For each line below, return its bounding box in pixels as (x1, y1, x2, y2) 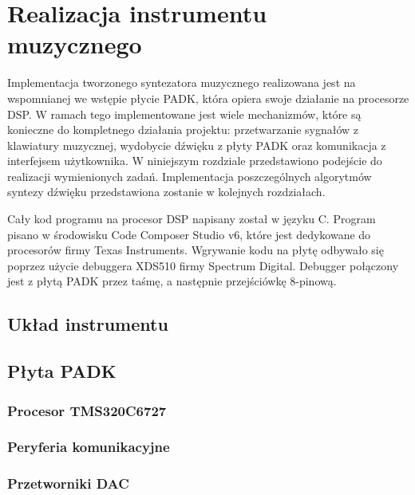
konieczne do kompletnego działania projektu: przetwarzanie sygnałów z (7, 121, 359, 138)
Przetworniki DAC (7, 473, 129, 493)
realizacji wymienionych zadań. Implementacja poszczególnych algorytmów (7, 167, 372, 184)
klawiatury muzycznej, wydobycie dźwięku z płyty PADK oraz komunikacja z (7, 136, 386, 153)
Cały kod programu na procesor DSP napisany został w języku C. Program (7, 210, 376, 227)
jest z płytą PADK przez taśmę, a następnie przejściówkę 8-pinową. (7, 273, 337, 289)
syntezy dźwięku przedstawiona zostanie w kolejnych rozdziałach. (7, 183, 326, 200)
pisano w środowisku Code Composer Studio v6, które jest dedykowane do (7, 226, 371, 242)
